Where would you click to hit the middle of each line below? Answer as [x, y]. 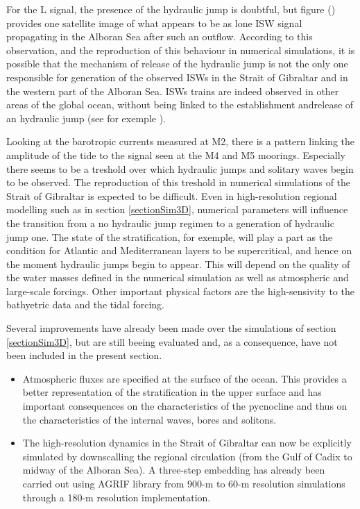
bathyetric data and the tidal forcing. [86, 304]
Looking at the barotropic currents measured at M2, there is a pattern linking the [180, 141]
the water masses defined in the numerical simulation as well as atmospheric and [178, 277]
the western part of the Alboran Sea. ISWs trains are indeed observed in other [173, 91]
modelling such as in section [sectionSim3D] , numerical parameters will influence [177, 209]
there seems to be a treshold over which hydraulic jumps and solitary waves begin [180, 168]
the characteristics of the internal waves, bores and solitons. [149, 419]
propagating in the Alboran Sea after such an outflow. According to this [160, 36]
